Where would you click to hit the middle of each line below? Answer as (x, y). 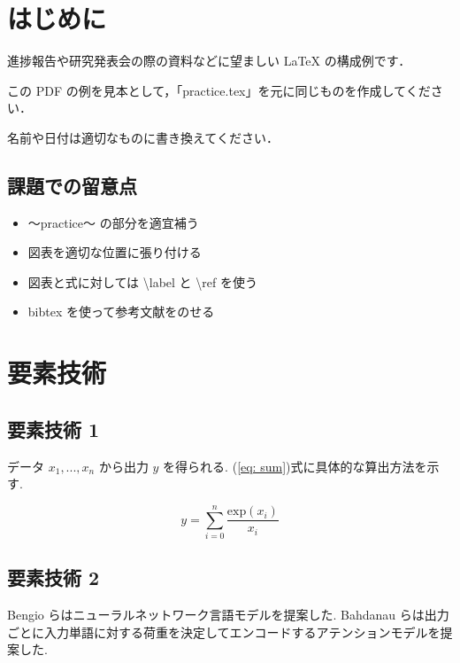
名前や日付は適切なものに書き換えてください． (143, 137)
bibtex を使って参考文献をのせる (121, 312)
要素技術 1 (54, 429)
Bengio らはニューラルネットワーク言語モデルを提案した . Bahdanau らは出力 (228, 615)
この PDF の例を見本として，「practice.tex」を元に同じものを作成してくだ (219, 90)
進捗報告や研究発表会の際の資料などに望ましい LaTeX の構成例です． (209, 61)
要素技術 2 (54, 577)
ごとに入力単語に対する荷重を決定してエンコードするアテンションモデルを (224, 632)
